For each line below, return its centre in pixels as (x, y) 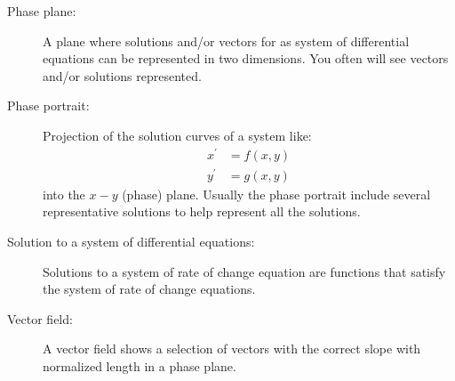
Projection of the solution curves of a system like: (177, 135)
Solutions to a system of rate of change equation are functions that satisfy (244, 271)
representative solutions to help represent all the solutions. (202, 211)
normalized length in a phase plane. (140, 365)
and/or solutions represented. (122, 75)
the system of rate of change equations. (149, 289)
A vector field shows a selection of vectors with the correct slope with (232, 349)
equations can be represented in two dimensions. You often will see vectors (246, 58)
